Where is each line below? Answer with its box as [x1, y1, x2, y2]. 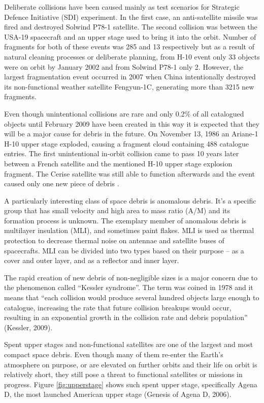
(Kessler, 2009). [4, 322, 53, 332]
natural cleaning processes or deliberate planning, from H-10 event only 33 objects [4, 51, 260, 62]
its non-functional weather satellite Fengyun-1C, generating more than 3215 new [4, 81, 254, 92]
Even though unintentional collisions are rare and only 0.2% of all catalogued [4, 108, 244, 119]
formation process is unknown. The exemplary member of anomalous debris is [4, 215, 247, 225]
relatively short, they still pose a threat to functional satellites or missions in [4, 369, 243, 380]
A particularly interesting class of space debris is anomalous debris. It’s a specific [4, 195, 256, 206]
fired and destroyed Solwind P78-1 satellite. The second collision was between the [4, 21, 257, 32]
